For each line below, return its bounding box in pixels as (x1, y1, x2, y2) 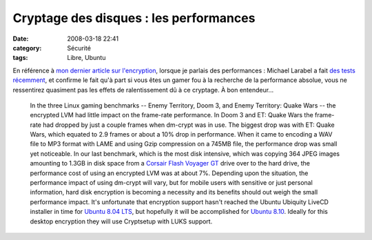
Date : (12, 34, 29, 43)
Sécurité (67, 43, 91, 52)
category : (12, 43, 42, 52)
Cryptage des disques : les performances (12, 10, 256, 26)
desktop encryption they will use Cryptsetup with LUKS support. (30, 217, 213, 226)
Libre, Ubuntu (67, 54, 106, 62)
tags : (12, 54, 28, 62)
